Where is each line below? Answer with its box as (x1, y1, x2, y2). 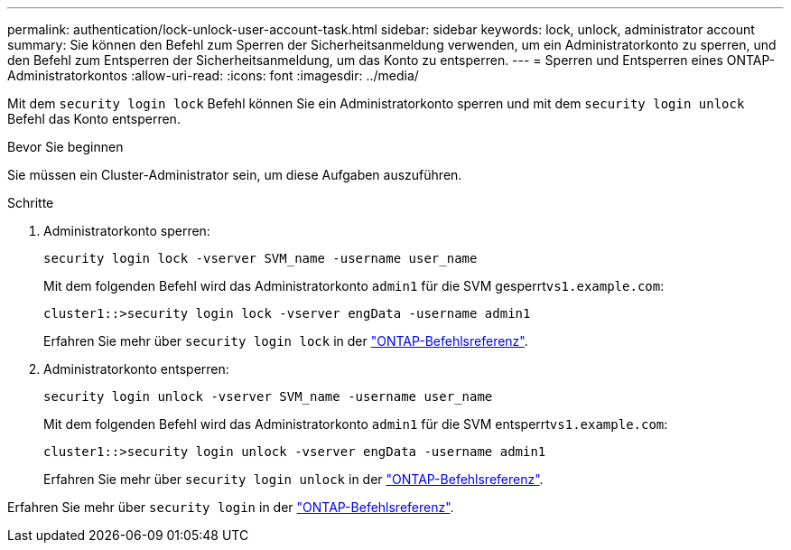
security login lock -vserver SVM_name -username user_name (43, 251, 478, 266)
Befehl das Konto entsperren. (7, 111, 181, 126)
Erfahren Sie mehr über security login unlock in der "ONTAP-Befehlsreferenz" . (43, 471, 544, 487)
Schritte (7, 195, 54, 210)
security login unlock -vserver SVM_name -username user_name (43, 389, 493, 404)
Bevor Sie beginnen (7, 139, 124, 154)
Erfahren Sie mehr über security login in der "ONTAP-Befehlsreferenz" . (7, 499, 454, 515)
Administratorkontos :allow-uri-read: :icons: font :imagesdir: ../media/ (7, 68, 419, 83)
